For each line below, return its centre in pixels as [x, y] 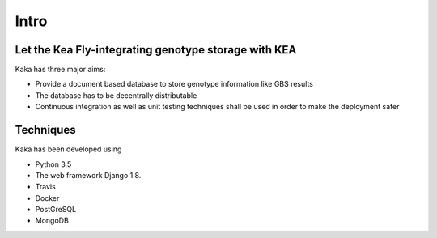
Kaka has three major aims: [60, 70]
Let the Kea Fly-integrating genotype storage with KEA [156, 50]
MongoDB [52, 221]
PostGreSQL [56, 210]
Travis [45, 187]
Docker [47, 198]
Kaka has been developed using [68, 149]
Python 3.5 [53, 164]
